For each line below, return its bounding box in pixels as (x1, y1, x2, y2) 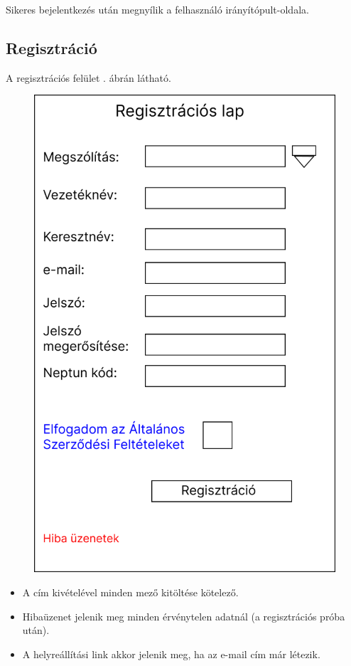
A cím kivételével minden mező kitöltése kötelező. (22, 585, 239, 600)
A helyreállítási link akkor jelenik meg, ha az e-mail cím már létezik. (22, 646, 320, 661)
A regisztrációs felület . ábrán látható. (6, 70, 171, 85)
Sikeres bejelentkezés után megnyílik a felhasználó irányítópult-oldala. (6, 2, 309, 16)
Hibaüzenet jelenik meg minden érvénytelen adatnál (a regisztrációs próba (22, 608, 345, 623)
